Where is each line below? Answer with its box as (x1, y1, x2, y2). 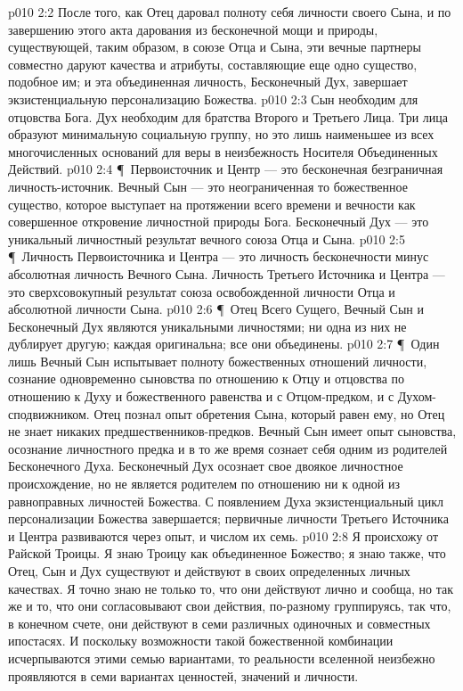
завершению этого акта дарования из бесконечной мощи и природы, (8, 20, 378, 38)
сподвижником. (8, 404, 90, 423)
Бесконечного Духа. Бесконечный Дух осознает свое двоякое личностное (8, 457, 403, 475)
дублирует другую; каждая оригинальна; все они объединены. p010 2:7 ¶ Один (8, 334, 440, 353)
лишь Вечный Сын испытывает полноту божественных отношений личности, (8, 351, 427, 370)
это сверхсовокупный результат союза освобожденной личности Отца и (8, 282, 395, 300)
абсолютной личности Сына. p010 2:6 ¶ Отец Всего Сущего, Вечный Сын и (8, 300, 425, 318)
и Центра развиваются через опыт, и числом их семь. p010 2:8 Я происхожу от (8, 526, 438, 545)
